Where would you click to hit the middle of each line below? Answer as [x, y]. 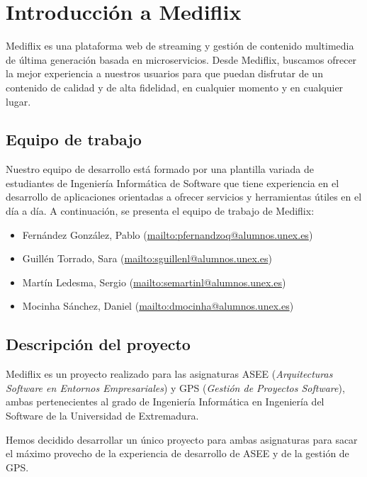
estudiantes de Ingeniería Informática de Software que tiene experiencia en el [173, 183]
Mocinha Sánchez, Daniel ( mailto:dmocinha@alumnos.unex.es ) [158, 306]
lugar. [18, 101]
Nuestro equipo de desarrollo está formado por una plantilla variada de [160, 169]
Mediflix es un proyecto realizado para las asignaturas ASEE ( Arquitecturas [169, 374]
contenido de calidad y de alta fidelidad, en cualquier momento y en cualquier [175, 87]
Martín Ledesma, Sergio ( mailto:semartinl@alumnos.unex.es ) [154, 282]
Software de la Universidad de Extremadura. [102, 416]
